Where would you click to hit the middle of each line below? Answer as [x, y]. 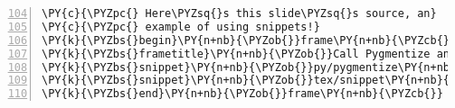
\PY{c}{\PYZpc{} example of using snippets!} [181, 27]
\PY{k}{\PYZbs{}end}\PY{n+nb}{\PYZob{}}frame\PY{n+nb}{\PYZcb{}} [242, 94]
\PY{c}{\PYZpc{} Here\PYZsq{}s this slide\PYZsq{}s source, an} [239, 13]
